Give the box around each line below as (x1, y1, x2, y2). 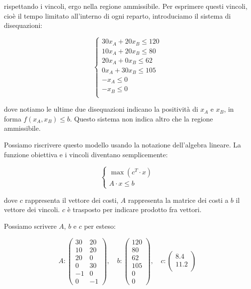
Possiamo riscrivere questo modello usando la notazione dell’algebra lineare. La (4, 140, 241, 149)
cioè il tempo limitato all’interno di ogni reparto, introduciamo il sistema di (4, 10, 231, 21)
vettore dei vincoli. (4, 204, 60, 215)
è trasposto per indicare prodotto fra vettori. (67, 204, 201, 215)
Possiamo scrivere (4, 220, 57, 231)
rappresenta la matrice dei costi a (128, 194, 228, 205)
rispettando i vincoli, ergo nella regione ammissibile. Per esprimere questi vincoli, (4, 1, 248, 11)
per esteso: (84, 220, 116, 231)
